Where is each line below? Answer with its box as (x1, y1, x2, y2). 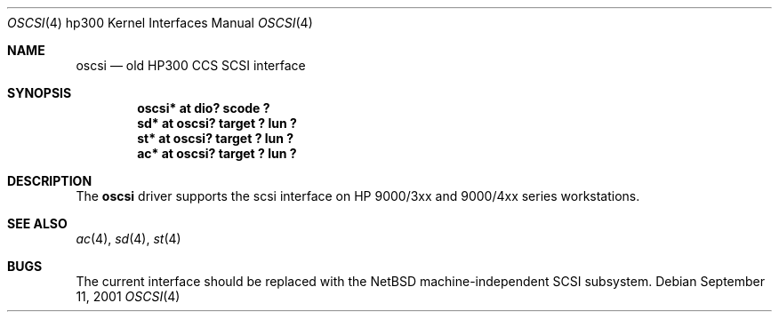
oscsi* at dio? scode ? (137, 100, 270, 116)
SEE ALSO (7, 216, 68, 231)
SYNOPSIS (7, 85, 72, 100)
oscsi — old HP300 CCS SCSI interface (76, 58, 306, 73)
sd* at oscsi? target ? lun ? (137, 116, 297, 131)
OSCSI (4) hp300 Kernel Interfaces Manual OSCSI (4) (7, 15, 313, 30)
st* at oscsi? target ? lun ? (137, 131, 294, 146)
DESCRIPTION (7, 173, 92, 188)
